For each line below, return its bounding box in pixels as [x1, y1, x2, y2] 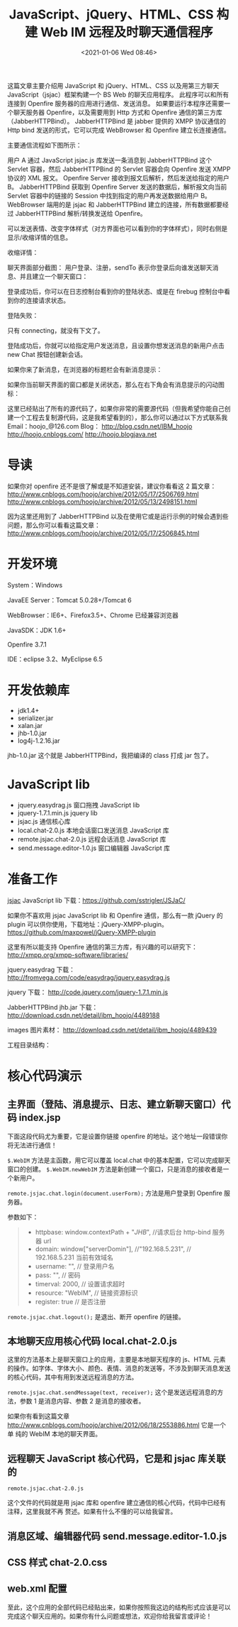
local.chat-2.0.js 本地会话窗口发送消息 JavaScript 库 [17, 826, 169, 834]
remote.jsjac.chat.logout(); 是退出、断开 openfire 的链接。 [7, 1312, 186, 1320]
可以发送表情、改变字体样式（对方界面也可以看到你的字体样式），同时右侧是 [7, 224, 228, 233]
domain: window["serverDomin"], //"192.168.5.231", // [35, 1245, 191, 1253]
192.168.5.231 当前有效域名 [35, 1253, 113, 1262]
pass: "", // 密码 [35, 1271, 81, 1279]
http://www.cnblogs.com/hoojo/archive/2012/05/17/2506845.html [7, 529, 200, 537]
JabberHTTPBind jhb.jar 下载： [7, 1003, 98, 1011]
